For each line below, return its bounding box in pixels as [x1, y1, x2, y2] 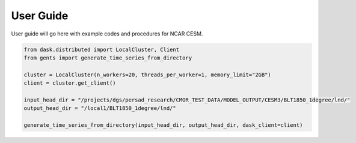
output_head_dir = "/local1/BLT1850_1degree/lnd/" [23, 105, 177, 112]
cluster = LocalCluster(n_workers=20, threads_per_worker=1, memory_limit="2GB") [23, 71, 272, 78]
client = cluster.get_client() [23, 80, 117, 87]
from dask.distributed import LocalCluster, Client [23, 46, 180, 53]
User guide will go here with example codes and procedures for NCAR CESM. [11, 30, 203, 37]
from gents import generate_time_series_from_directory [23, 54, 192, 61]
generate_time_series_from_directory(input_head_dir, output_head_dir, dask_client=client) [23, 122, 303, 129]
